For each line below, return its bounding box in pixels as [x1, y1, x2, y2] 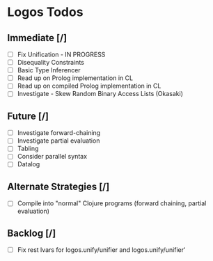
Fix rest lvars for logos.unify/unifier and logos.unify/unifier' [17, 246, 186, 254]
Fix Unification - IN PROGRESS [17, 50, 106, 58]
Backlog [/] [7, 227, 56, 239]
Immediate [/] [7, 32, 68, 44]
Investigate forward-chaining [17, 129, 101, 137]
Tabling [17, 144, 39, 153]
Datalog [17, 160, 40, 168]
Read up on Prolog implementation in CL [17, 74, 134, 82]
